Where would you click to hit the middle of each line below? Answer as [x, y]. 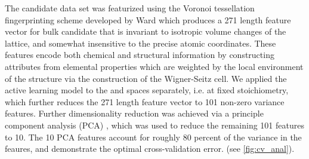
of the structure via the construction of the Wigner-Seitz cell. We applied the [146, 78]
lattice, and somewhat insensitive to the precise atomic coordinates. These [140, 43]
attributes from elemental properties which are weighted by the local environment [154, 66]
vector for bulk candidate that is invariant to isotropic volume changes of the [146, 31]
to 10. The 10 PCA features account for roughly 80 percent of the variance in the [153, 137]
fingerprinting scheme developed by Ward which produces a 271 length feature [148, 19]
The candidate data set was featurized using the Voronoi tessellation [130, 8]
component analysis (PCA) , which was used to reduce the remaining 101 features [154, 125]
